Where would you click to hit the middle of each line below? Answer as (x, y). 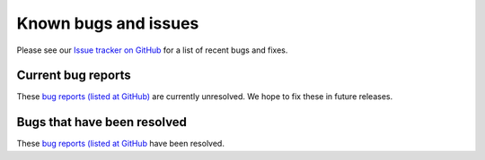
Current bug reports (74, 76)
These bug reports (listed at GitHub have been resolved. (120, 144)
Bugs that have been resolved (102, 122)
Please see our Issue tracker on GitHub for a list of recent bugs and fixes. (152, 50)
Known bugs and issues (108, 23)
